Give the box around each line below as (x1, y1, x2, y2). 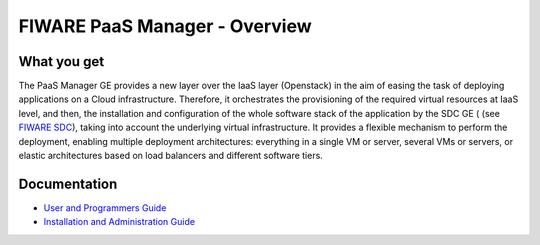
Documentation (18, 175, 118, 192)
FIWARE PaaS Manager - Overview (18, 15, 312, 37)
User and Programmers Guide (43, 201, 167, 214)
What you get (18, 53, 105, 70)
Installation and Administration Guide (43, 216, 195, 228)
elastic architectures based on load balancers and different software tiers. (18, 150, 324, 162)
